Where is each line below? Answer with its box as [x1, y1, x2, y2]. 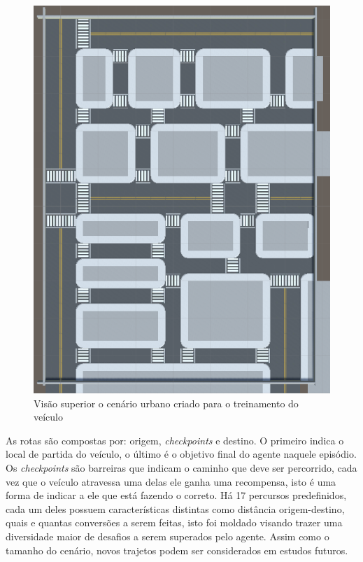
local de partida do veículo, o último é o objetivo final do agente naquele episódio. [6, 447, 357, 461]
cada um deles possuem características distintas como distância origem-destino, [6, 501, 345, 516]
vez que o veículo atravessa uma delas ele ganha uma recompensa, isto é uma [6, 474, 336, 489]
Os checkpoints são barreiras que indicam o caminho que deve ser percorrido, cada [6, 461, 357, 475]
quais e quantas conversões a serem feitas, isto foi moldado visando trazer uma [6, 515, 343, 530]
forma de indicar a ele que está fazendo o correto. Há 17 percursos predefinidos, [6, 488, 347, 503]
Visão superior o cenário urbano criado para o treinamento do [34, 395, 299, 410]
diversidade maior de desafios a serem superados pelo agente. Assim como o [6, 529, 329, 544]
